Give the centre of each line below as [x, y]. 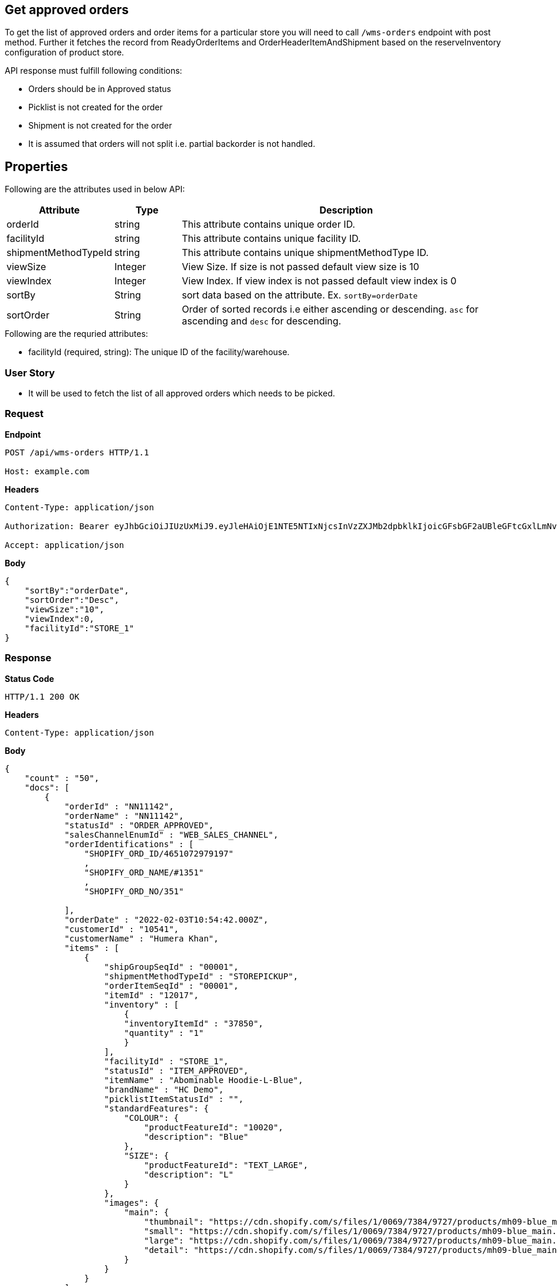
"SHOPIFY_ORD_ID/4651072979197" [159, 853]
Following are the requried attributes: [76, 334]
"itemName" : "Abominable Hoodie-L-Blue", [204, 1080]
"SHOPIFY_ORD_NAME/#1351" [144, 872]
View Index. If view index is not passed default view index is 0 [319, 281]
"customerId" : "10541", [122, 929]
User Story [30, 373]
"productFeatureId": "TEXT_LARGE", [226, 1165]
